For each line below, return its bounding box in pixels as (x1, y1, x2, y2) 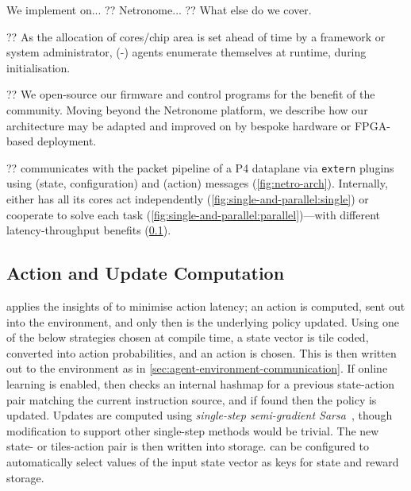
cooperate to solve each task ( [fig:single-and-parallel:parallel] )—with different (6, 206, 380, 222)
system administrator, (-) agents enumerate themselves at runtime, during (6, 44, 367, 60)
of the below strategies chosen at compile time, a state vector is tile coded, (6, 329, 369, 346)
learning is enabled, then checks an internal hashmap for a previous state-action (6, 375, 394, 392)
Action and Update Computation (6, 261, 285, 285)
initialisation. (6, 59, 71, 75)
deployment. (36, 133, 97, 149)
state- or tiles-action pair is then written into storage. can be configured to (6, 438, 370, 454)
